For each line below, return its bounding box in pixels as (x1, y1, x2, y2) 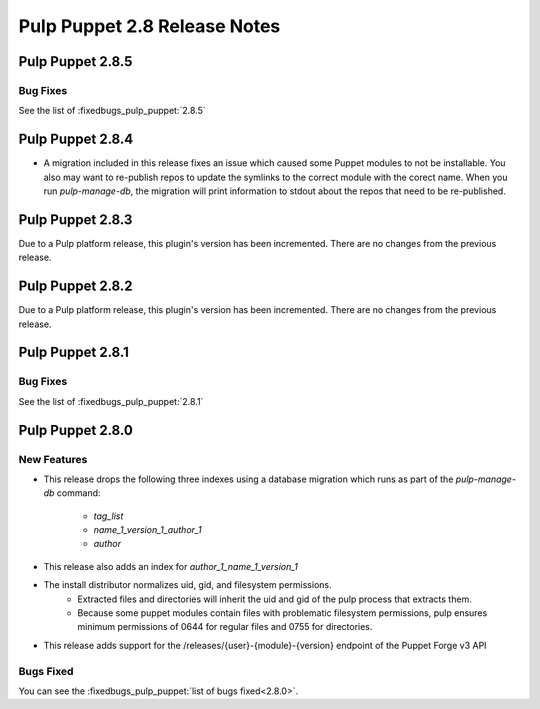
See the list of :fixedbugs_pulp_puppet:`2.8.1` (18, 395, 204, 407)
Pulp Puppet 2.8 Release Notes (18, 15, 281, 37)
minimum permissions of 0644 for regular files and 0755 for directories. (77, 621, 373, 633)
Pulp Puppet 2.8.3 (18, 211, 133, 228)
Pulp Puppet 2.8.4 (18, 131, 134, 148)
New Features (18, 452, 88, 466)
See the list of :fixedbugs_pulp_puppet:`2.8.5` (18, 105, 206, 117)
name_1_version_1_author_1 (93, 524, 202, 536)
